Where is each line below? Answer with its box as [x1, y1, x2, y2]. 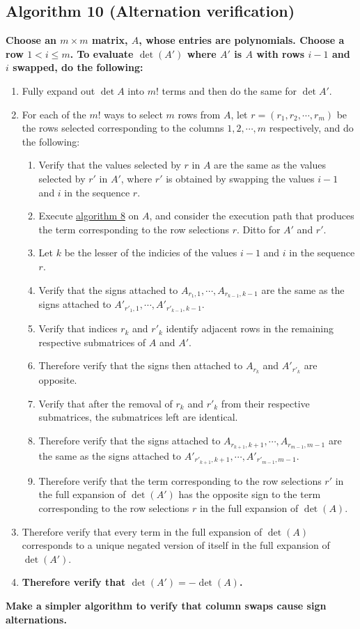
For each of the [22, 107, 86, 121]
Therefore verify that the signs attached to [38, 433, 221, 448]
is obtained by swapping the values [166, 171, 315, 185]
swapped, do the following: [13, 60, 143, 75]
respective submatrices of [38, 334, 146, 349]
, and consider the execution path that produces [149, 208, 354, 223]
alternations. [6, 612, 67, 626]
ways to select [104, 107, 163, 121]
